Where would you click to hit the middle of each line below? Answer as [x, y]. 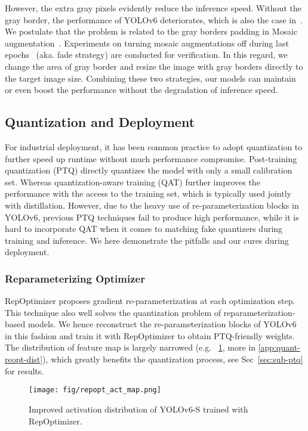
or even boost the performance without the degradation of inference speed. [141, 90]
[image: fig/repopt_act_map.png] [95, 390]
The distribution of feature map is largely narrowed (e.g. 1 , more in [130, 347]
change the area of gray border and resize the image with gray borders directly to [154, 66]
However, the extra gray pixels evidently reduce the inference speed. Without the [153, 8]
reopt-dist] [24, 359]
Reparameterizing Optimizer [75, 278]
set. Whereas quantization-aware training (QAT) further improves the [133, 182]
